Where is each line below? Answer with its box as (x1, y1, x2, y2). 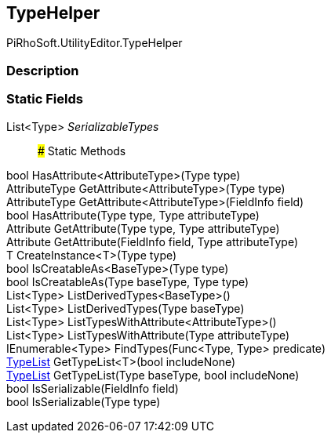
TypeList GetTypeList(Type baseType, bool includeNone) (6, 368, 300, 382)
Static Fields (6, 91, 83, 107)
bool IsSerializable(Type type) (6, 394, 161, 408)
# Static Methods (38, 143, 126, 158)
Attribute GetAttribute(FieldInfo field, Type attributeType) (6, 234, 299, 249)
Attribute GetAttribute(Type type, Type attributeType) (6, 221, 280, 235)
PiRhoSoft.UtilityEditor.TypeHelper (6, 36, 183, 50)
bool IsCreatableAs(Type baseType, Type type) (6, 274, 249, 288)
